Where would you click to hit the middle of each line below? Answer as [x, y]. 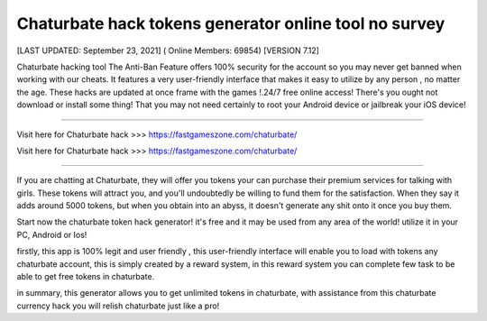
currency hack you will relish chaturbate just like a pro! [118, 306]
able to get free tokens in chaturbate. [86, 277]
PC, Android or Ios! [52, 234]
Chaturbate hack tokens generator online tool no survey [231, 23]
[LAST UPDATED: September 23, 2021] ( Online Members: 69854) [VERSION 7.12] [168, 50]
